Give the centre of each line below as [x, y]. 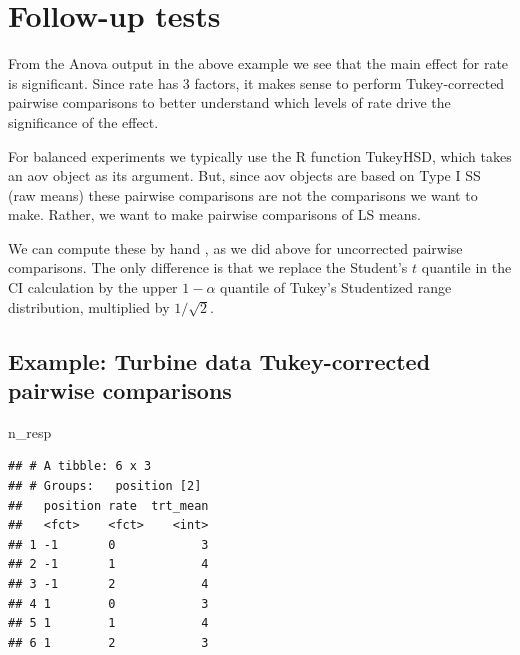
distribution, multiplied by [89, 306]
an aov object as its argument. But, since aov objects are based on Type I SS [244, 175]
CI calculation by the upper [93, 287]
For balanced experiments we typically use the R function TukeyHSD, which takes [260, 155]
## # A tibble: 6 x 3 [80, 466]
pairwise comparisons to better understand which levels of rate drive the [229, 102]
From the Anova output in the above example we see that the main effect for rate [258, 63]
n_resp [30, 431]
